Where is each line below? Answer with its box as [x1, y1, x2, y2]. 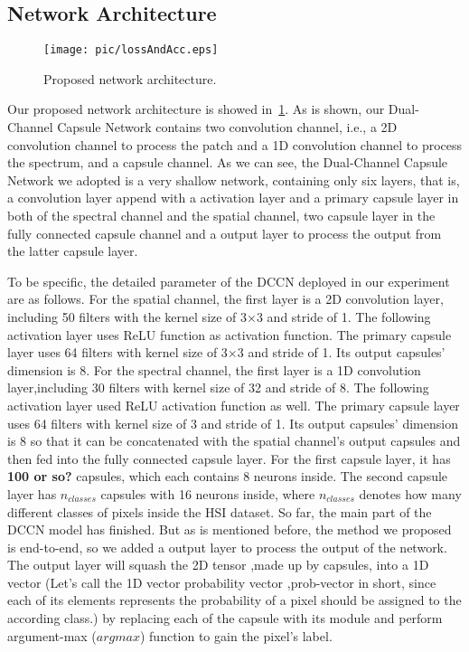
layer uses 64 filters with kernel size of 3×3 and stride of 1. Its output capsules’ [7, 343, 446, 362]
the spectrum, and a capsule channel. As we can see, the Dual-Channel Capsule [7, 153, 448, 172]
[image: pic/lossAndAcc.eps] [43, 43, 219, 57]
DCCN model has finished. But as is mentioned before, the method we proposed [7, 520, 452, 539]
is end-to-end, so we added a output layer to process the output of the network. [7, 537, 447, 556]
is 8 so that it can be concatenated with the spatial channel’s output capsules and [7, 431, 461, 450]
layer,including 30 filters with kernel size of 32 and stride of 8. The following [7, 378, 429, 397]
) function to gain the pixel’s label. [139, 626, 333, 645]
